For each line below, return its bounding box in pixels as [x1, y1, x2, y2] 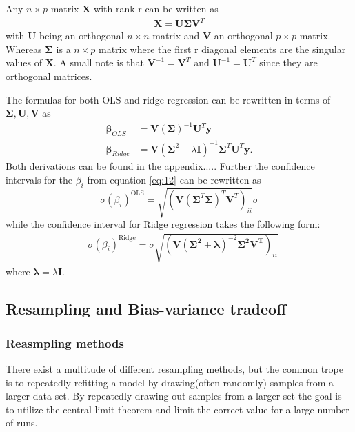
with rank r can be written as [94, 1, 219, 15]
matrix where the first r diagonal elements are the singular [99, 41, 346, 56]
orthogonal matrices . [6, 68, 92, 83]
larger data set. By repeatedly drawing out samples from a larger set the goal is [6, 389, 342, 403]
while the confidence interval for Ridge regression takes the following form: [6, 217, 321, 231]
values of [6, 55, 42, 70]
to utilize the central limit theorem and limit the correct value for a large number [6, 402, 349, 416]
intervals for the [6, 172, 72, 186]
